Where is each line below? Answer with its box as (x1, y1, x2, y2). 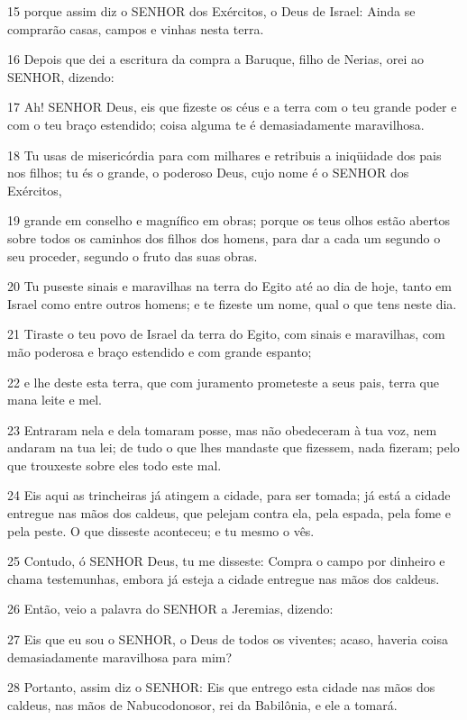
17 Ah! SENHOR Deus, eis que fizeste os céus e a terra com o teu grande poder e (7, 97, 457, 116)
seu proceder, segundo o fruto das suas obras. (7, 246, 258, 265)
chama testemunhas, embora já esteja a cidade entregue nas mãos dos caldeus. (7, 569, 440, 588)
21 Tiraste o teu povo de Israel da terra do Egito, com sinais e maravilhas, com (7, 324, 445, 343)
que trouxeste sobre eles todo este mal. (7, 455, 222, 474)
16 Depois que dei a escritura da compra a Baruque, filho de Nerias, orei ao (7, 50, 425, 68)
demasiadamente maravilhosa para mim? (7, 647, 233, 666)
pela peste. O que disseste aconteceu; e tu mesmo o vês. (7, 521, 315, 540)
